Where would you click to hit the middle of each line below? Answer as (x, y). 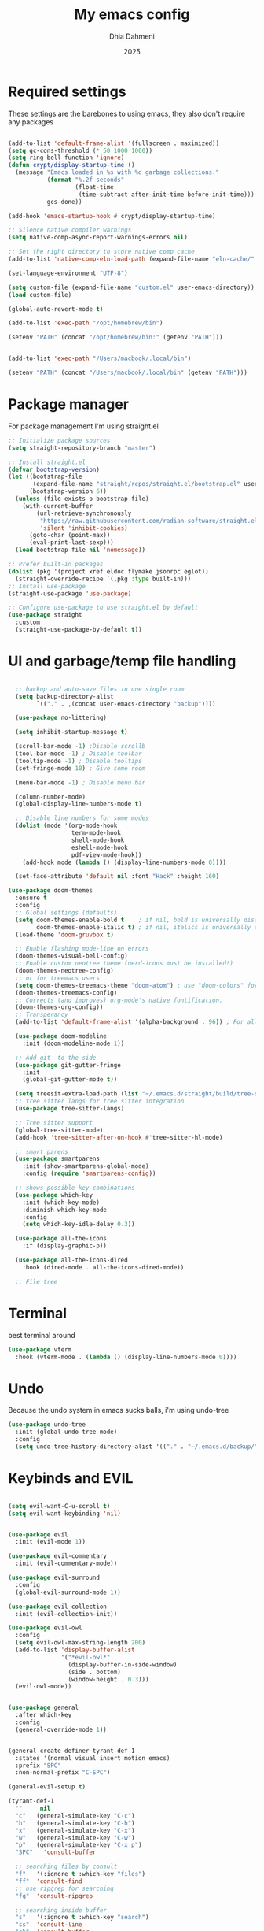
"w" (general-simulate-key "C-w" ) (75, 1838)
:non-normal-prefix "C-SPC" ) (63, 1773)
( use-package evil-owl (45, 1628)
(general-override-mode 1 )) (61, 1729)
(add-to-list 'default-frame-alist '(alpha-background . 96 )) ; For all (137, 1022)
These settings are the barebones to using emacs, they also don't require (127, 113)
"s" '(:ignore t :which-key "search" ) (82, 1918)
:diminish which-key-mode (65, 1210)
